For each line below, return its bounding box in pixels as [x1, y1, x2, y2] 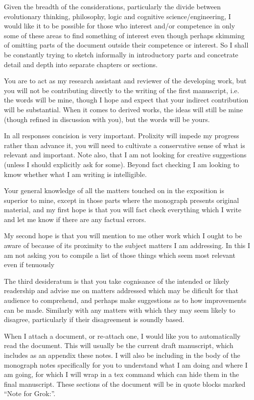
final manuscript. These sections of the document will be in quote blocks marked [4, 378, 246, 389]
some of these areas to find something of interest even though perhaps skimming [4, 30, 245, 40]
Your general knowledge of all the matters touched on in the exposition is [4, 185, 224, 196]
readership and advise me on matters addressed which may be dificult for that [4, 285, 238, 296]
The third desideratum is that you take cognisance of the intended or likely [4, 275, 230, 286]
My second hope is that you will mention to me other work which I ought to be [4, 230, 242, 241]
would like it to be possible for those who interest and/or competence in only [4, 21, 235, 31]
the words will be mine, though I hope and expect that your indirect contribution [4, 95, 249, 105]
